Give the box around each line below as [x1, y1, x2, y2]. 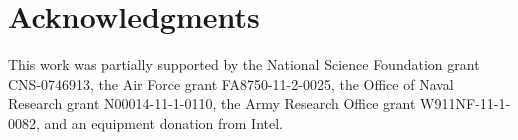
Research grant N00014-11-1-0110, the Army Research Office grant [8, 93, 416, 114]
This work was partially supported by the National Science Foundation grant [8, 54, 480, 75]
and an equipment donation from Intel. [44, 112, 284, 133]
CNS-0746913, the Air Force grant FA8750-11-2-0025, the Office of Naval [8, 73, 454, 94]
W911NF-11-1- [420, 93, 511, 114]
